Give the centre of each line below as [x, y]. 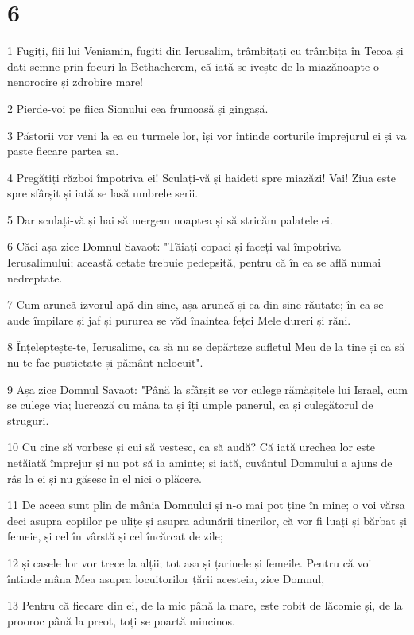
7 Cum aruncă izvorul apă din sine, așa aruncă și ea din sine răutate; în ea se [195, 304]
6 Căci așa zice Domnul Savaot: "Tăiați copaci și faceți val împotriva [174, 246]
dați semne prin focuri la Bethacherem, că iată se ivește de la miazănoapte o [193, 66]
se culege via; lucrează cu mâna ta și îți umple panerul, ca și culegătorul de [190, 405]
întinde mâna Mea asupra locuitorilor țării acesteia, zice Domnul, [166, 578]
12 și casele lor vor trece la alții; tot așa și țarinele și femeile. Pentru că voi [190, 562]
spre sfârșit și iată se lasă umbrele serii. [103, 193]
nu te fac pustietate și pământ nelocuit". [105, 362]
